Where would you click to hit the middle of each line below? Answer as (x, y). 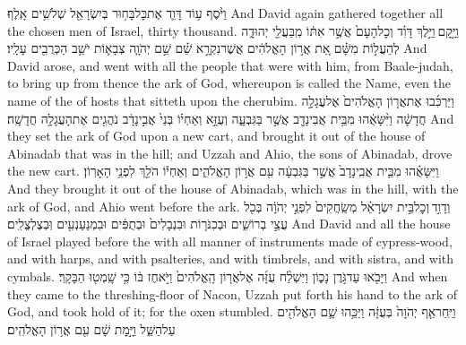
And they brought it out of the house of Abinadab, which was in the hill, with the (233, 188)
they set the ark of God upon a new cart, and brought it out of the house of (216, 136)
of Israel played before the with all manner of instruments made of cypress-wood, (230, 241)
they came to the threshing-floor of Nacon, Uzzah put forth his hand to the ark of (232, 293)
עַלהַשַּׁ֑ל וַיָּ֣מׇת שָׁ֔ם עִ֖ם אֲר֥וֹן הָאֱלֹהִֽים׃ (91, 328)
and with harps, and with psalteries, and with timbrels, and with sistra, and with (231, 259)
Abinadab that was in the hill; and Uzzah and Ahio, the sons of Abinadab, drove (230, 153)
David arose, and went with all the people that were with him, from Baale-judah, (230, 65)
